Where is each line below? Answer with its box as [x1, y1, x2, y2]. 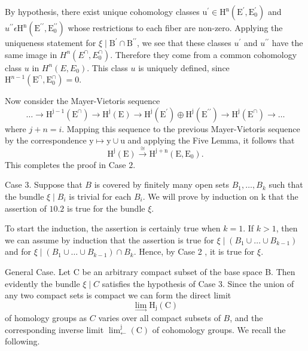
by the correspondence [5, 134, 87, 146]
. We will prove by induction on [142, 190, 259, 202]
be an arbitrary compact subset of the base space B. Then [82, 265, 295, 277]
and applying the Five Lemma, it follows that [127, 134, 295, 146]
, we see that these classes [136, 36, 231, 48]
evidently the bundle [5, 277, 80, 289]
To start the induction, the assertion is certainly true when [5, 222, 221, 234]
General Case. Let [5, 265, 71, 277]
